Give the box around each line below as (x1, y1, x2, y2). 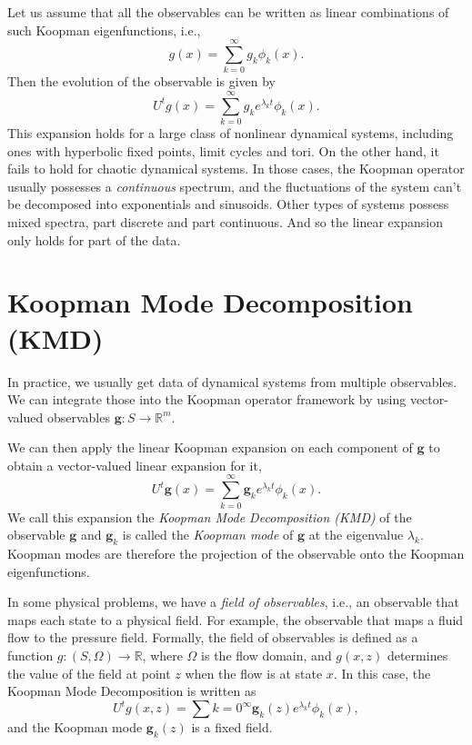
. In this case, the (333, 663, 431, 682)
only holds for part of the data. (7, 230, 181, 249)
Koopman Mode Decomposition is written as (7, 681, 256, 700)
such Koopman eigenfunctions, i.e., (7, 20, 201, 39)
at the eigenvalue (308, 525, 404, 544)
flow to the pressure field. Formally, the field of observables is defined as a (7, 628, 418, 647)
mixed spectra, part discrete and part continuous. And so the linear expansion (7, 213, 443, 231)
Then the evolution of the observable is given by (7, 72, 276, 91)
